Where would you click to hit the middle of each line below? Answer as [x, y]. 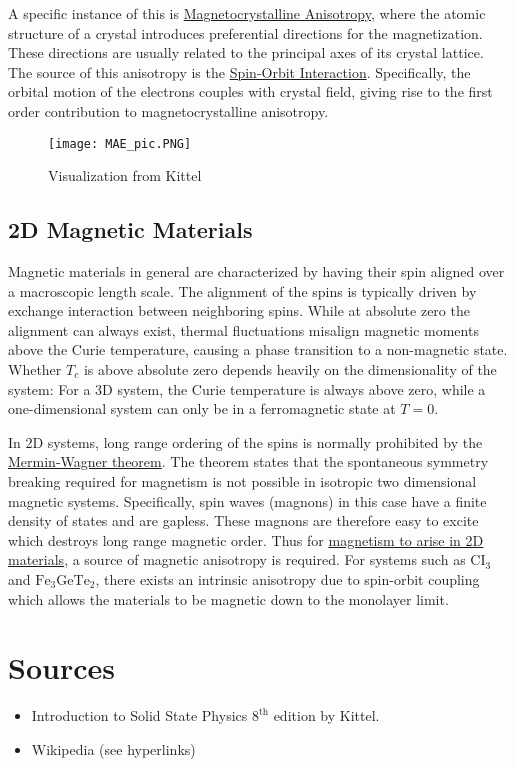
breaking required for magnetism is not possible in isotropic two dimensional [242, 480]
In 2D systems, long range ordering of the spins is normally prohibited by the [245, 441]
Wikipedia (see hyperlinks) [113, 748]
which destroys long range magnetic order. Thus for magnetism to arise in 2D [246, 539]
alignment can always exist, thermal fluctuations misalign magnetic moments [243, 329]
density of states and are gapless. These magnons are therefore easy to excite [243, 520]
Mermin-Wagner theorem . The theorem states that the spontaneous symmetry [248, 461]
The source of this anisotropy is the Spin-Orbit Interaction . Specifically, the [239, 71]
